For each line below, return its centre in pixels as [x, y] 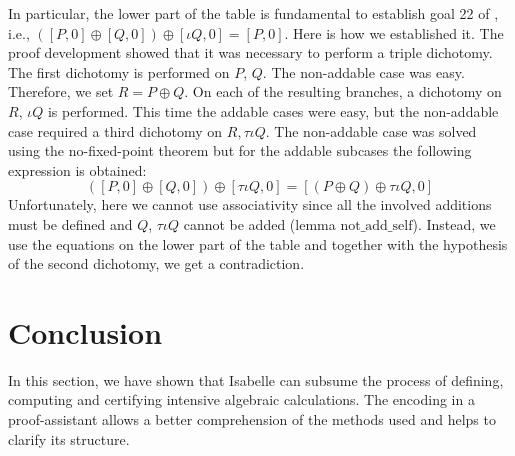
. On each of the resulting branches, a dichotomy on [343, 91]
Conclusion [85, 331]
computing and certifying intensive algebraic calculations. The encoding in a [241, 399]
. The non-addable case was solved [371, 130]
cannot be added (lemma [259, 223]
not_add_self [376, 225]
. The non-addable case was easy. [363, 71]
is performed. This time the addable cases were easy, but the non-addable [273, 110]
